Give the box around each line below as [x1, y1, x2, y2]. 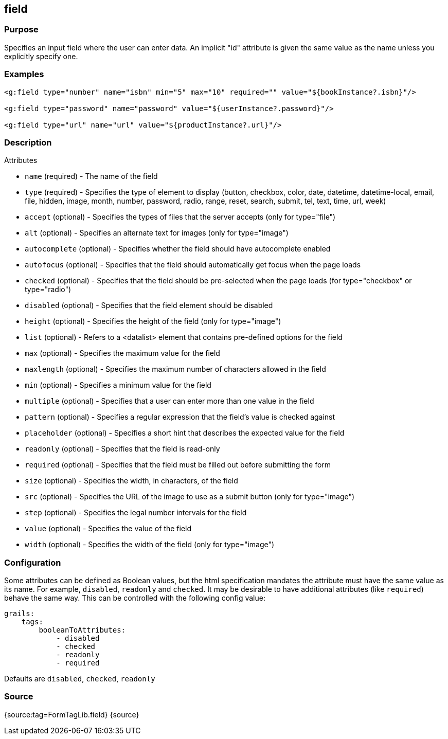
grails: [4, 609, 35, 618]
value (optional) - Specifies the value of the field [25, 524, 192, 533]
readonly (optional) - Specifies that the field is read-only [25, 444, 220, 454]
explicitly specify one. [4, 51, 78, 61]
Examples [4, 69, 44, 80]
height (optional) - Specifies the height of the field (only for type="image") [25, 317, 281, 326]
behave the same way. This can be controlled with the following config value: [4, 593, 265, 603]
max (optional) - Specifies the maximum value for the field [25, 349, 220, 358]
